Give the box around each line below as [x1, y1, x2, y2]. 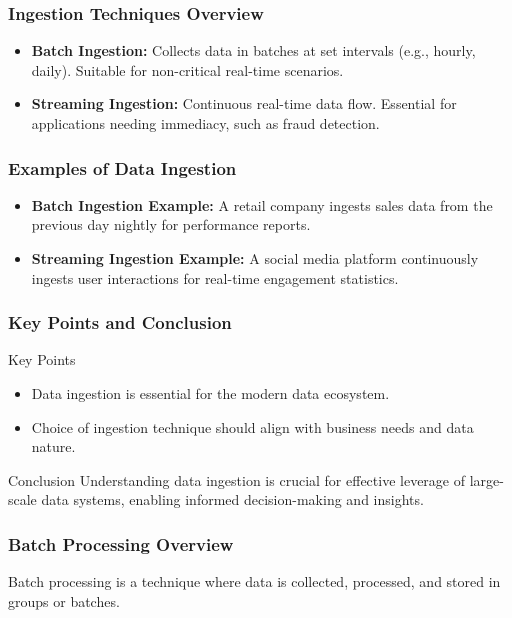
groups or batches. [8, 590, 120, 611]
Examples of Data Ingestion [8, 155, 237, 180]
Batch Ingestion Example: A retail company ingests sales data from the [31, 194, 493, 215]
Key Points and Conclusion [8, 310, 232, 335]
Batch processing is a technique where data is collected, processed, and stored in [8, 571, 501, 592]
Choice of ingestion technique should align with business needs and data [31, 416, 474, 437]
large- [469, 469, 504, 490]
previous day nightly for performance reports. [31, 214, 311, 235]
